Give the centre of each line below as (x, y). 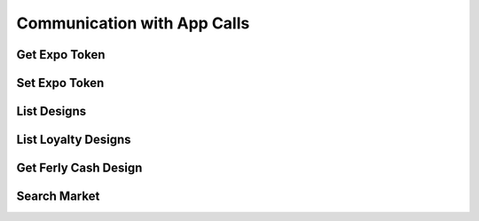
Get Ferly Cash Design (79, 168)
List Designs (51, 111)
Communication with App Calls (133, 23)
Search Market (58, 197)
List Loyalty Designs (74, 140)
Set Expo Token (60, 83)
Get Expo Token (61, 55)
